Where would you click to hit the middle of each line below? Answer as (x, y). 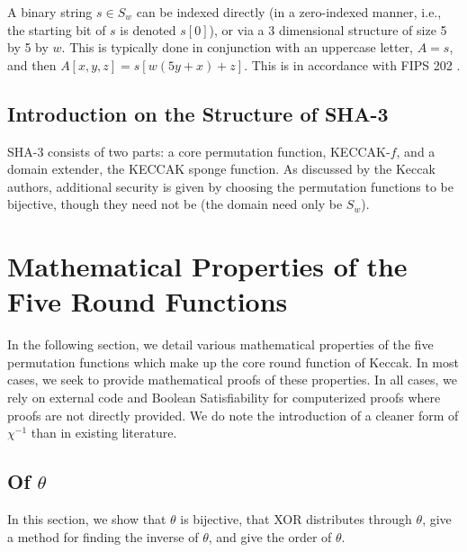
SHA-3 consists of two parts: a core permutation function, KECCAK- (199, 151)
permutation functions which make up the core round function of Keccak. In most (233, 362)
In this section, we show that (87, 519)
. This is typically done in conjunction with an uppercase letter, (237, 47)
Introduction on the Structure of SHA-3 (198, 113)
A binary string (50, 12)
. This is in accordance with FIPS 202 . (352, 64)
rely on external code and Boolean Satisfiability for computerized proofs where (224, 398)
